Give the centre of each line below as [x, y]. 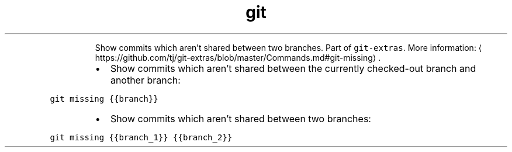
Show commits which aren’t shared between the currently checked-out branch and [293, 68]
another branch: [145, 80]
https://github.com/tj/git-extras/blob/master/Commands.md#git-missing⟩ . [238, 57]
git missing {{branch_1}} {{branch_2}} [141, 137]
